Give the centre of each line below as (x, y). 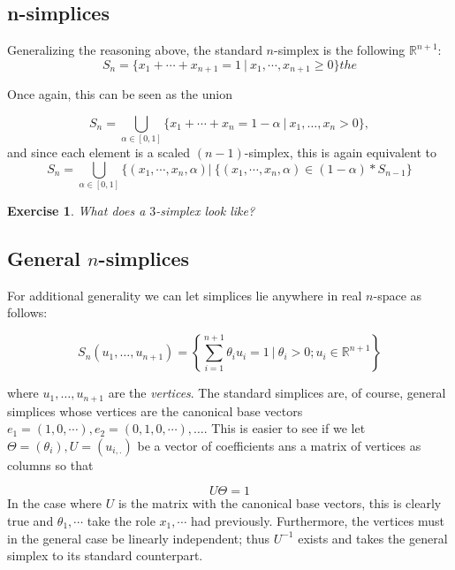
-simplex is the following (340, 50)
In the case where (55, 503)
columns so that (50, 464)
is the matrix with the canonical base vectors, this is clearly (280, 503)
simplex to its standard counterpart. (105, 555)
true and (30, 520)
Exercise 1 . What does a (76, 211)
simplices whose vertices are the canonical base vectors (155, 410)
